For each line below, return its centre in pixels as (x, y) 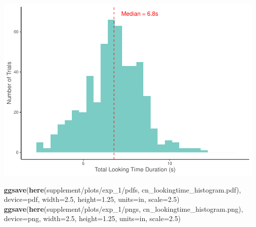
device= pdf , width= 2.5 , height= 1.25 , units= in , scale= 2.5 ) (92, 199)
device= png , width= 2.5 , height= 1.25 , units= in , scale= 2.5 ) (92, 218)
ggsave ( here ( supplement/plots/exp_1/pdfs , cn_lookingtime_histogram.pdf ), (123, 189)
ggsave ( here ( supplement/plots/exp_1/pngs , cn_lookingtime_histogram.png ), (124, 209)
